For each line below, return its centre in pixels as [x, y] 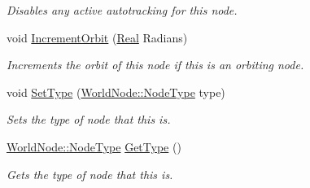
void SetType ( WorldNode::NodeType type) [116, 92]
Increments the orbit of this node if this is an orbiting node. [155, 65]
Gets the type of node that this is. [90, 174]
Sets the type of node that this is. [89, 119]
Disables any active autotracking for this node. [122, 10]
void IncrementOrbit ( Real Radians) [97, 37]
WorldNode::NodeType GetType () [94, 146]
